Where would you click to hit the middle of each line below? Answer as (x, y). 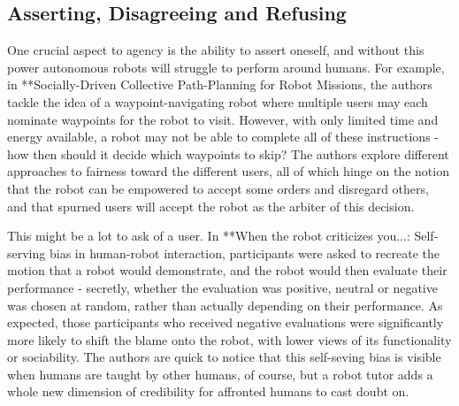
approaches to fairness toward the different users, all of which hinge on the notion (228, 171)
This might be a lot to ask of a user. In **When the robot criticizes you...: (209, 236)
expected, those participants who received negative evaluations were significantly (226, 322)
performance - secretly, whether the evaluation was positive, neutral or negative (222, 287)
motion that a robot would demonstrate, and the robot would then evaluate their (227, 270)
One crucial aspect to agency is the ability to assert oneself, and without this (216, 50)
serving (27, 253)
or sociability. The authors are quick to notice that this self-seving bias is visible (224, 357)
